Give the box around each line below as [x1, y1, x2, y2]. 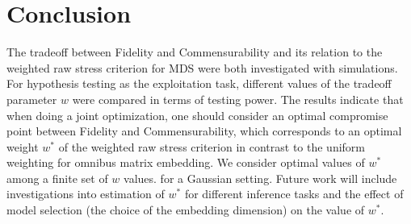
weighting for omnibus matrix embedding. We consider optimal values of [6, 154, 365, 171]
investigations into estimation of [6, 185, 165, 202]
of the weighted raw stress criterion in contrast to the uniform [58, 138, 366, 155]
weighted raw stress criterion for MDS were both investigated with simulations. [6, 59, 398, 76]
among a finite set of [6, 169, 108, 186]
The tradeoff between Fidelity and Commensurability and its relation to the [6, 44, 383, 60]
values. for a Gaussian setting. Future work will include [124, 169, 397, 186]
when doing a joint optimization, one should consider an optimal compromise [6, 106, 388, 123]
